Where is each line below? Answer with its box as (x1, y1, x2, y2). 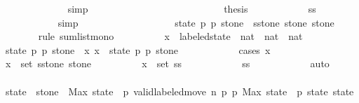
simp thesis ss (67, 1, 316, 15)
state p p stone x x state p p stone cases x (5, 42, 271, 57)
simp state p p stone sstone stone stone (57, 15, 334, 29)
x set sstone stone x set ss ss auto (5, 56, 330, 71)
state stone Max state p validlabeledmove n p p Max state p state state (5, 83, 354, 98)
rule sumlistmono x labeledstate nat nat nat (38, 29, 303, 43)
